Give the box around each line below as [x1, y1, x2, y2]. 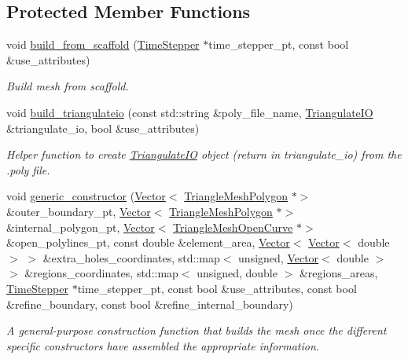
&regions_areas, [299, 265, 378, 281]
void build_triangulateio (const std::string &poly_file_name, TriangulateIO [6, 104, 373, 120]
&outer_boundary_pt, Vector [6, 203, 151, 219]
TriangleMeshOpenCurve [173, 218, 293, 235]
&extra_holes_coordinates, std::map [42, 249, 220, 266]
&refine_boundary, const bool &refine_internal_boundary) [6, 295, 293, 312]
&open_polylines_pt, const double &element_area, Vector [6, 234, 290, 251]
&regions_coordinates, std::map [24, 265, 178, 281]
